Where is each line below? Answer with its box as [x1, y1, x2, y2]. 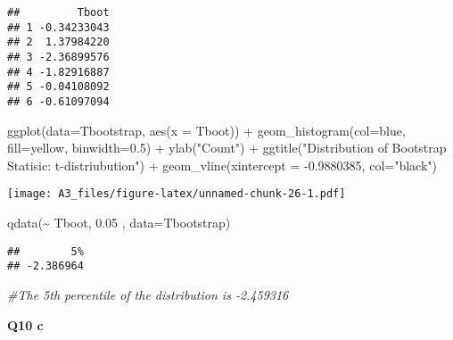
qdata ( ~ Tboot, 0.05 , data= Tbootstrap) [7, 213, 231, 232]
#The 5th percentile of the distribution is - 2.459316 [7, 285, 289, 303]
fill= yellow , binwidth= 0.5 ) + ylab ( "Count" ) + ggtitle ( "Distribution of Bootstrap [7, 138, 447, 157]
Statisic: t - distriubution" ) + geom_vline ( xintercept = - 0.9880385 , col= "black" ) [7, 155, 437, 174]
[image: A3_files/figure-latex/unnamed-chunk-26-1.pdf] [7, 187, 346, 201]
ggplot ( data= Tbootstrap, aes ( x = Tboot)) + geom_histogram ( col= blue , [7, 120, 406, 139]
